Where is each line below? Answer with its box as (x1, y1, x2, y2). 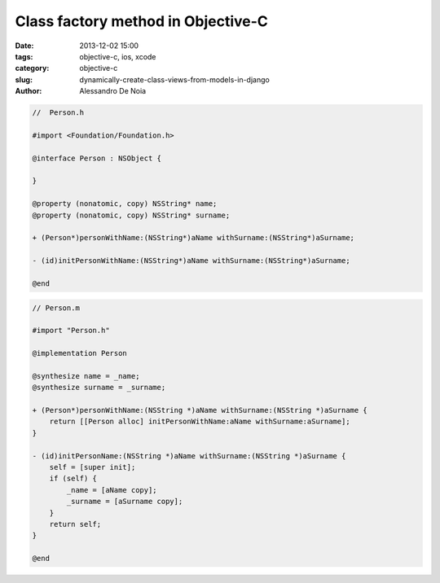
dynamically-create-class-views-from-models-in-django (79, 74, 271, 85)
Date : (15, 41, 34, 50)
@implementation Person (32, 348, 128, 358)
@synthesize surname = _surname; (32, 383, 166, 392)
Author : (15, 86, 42, 96)
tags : (15, 51, 33, 61)
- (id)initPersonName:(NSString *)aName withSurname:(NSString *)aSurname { (32, 451, 346, 460)
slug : (15, 74, 33, 85)
